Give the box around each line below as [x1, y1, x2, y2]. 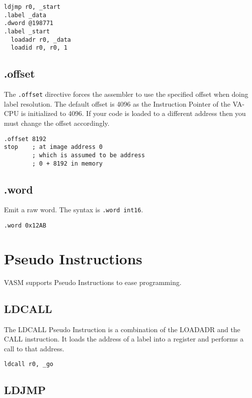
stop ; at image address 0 [4, 143, 103, 151]
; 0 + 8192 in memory [32, 160, 103, 167]
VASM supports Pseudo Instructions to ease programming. [4, 277, 182, 287]
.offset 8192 [4, 135, 46, 142]
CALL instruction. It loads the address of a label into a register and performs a [4, 334, 244, 344]
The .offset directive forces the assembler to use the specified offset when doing [4, 89, 249, 99]
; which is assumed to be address [32, 151, 145, 159]
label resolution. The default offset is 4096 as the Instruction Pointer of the [4, 98, 230, 109]
